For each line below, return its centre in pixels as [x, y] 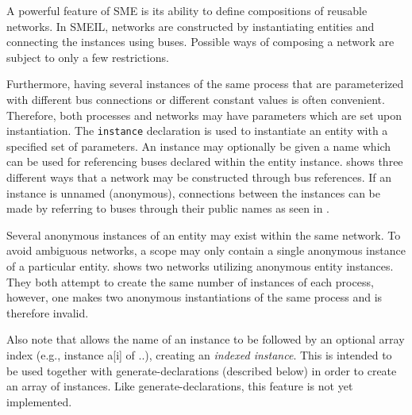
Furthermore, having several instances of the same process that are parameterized [205, 84]
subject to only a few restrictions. [88, 57]
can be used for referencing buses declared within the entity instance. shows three [205, 161]
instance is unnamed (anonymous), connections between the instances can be [193, 192]
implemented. [39, 401]
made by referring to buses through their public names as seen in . [168, 208]
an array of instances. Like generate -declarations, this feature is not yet [180, 386]
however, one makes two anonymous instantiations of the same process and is [194, 297]
